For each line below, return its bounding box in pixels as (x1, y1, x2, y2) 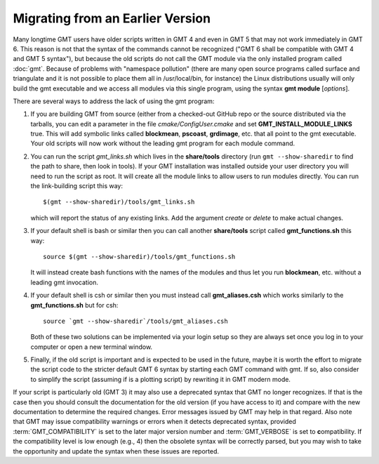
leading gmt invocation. (30, 278, 98, 286)
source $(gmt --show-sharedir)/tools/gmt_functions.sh (43, 253, 236, 260)
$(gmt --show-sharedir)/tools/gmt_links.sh (43, 198, 195, 206)
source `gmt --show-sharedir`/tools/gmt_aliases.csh (43, 317, 228, 325)
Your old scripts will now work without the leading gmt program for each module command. (30, 139, 295, 147)
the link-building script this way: (30, 182, 123, 190)
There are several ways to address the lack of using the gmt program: (13, 97, 215, 105)
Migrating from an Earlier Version (13, 11, 211, 26)
